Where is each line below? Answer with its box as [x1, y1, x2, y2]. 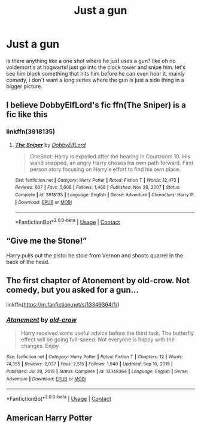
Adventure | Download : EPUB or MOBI [6, 376, 86, 382]
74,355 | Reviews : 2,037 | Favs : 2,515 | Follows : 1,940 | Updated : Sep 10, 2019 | [6, 361, 173, 367]
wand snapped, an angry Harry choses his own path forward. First [29, 159, 194, 166]
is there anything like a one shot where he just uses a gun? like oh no [6, 57, 176, 64]
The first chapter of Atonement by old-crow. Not [6, 275, 190, 286]
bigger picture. [6, 82, 43, 90]
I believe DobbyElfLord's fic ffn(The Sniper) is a [6, 100, 187, 110]
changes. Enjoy [20, 342, 59, 349]
